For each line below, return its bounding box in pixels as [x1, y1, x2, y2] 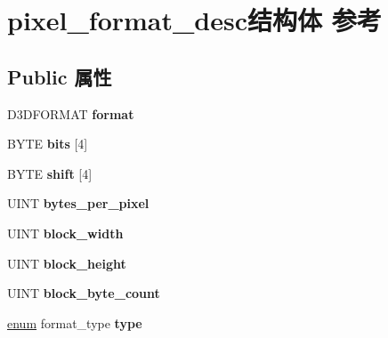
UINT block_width [7, 223, 124, 242]
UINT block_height [7, 253, 126, 272]
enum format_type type [7, 313, 142, 332]
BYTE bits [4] [7, 134, 88, 153]
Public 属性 [7, 62, 112, 90]
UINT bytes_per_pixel [7, 194, 150, 213]
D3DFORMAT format [7, 104, 134, 123]
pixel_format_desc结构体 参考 [7, 2, 382, 38]
